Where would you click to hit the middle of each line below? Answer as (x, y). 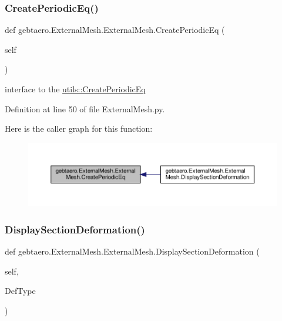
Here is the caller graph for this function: (79, 128)
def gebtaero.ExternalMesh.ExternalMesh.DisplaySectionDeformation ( (132, 251)
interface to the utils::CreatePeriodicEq (75, 89)
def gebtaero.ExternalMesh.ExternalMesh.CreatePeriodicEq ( (115, 30)
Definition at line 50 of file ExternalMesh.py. (85, 108)
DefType (20, 291)
